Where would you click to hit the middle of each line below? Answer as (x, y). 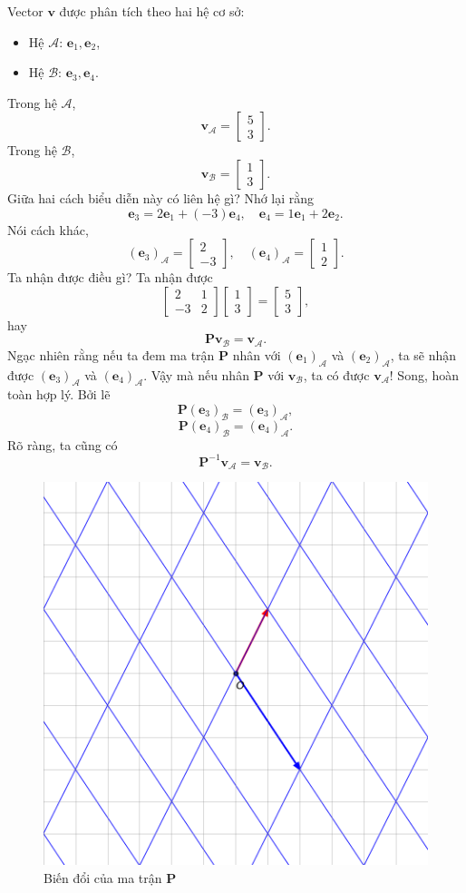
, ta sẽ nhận (423, 354)
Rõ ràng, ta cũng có (63, 444)
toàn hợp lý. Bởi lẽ (59, 394)
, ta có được (336, 374)
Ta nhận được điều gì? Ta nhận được (110, 277)
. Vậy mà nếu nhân (196, 374)
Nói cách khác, (48, 229)
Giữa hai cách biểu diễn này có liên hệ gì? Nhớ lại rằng (161, 197)
